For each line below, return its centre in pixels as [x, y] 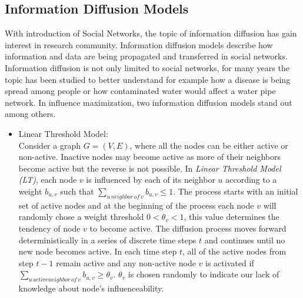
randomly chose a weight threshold [81, 217]
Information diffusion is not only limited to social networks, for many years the [147, 67]
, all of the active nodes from [234, 251]
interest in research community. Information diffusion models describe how [139, 44]
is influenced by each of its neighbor [151, 180]
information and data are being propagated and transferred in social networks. [146, 56]
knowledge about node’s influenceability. [91, 288]
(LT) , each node [48, 180]
